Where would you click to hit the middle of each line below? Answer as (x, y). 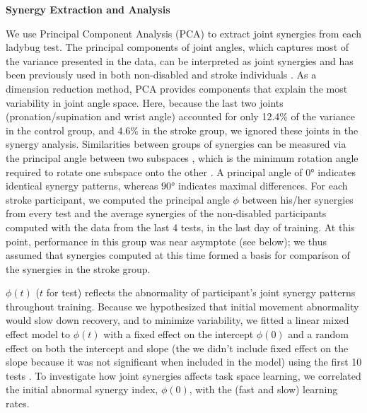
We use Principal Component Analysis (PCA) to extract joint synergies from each (183, 33)
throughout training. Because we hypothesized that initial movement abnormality (182, 306)
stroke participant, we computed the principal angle (118, 199)
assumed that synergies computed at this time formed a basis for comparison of (178, 255)
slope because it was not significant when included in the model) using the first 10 (184, 362)
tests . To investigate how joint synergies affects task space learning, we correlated (183, 375)
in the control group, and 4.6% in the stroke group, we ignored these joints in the (182, 130)
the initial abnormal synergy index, (82, 389)
